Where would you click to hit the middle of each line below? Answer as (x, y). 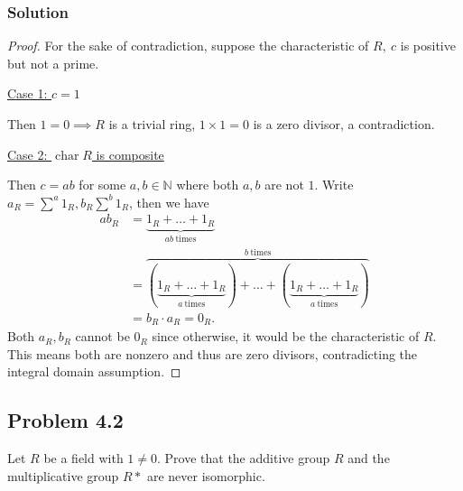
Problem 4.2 (65, 420)
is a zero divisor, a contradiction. (344, 124)
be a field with (83, 458)
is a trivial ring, (152, 124)
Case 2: (28, 154)
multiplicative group (63, 475)
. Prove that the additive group (243, 458)
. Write (334, 185)
